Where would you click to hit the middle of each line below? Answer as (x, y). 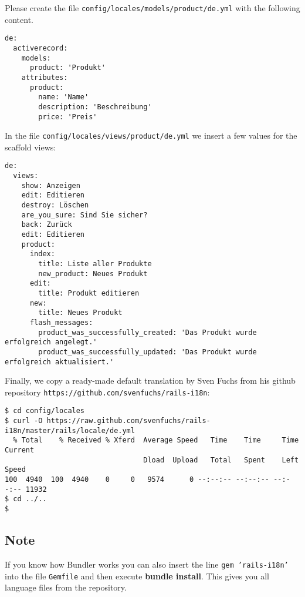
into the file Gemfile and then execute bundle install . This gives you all (137, 576)
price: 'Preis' (68, 117)
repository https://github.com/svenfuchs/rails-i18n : (107, 392)
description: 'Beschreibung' (95, 107)
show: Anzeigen (51, 185)
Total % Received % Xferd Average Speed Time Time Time (160, 440)
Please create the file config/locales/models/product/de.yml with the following (152, 8)
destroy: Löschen (55, 205)
